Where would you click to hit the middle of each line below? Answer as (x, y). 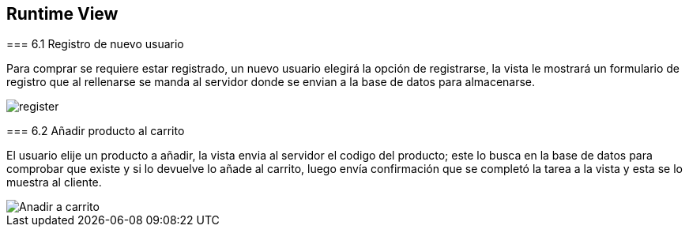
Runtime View (62, 14)
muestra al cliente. (54, 182)
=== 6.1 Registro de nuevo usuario (95, 44)
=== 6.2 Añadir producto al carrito (96, 131)
